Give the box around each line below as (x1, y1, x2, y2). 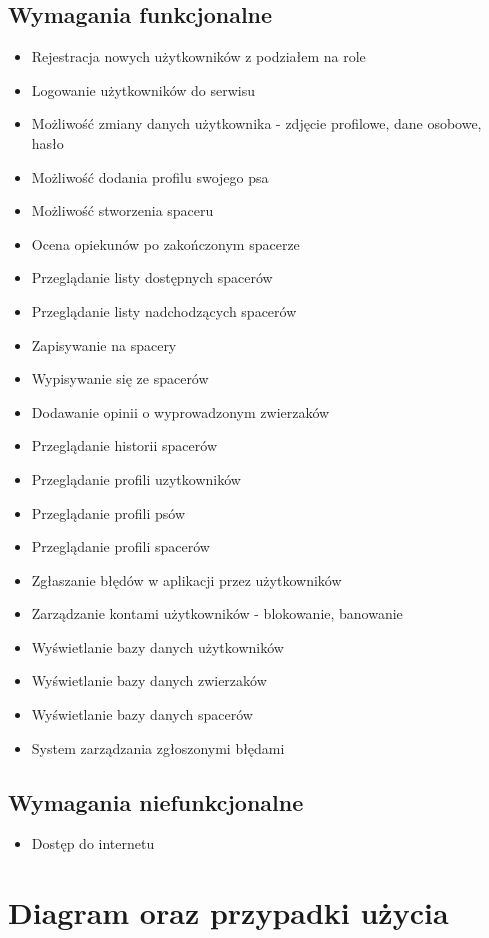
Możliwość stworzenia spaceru (31, 200, 214, 221)
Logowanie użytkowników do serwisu (31, 79, 255, 100)
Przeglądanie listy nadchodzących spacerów (31, 300, 297, 321)
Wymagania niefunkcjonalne (8, 786, 304, 817)
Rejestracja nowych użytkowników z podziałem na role (31, 46, 366, 67)
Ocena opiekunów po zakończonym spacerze (31, 233, 300, 254)
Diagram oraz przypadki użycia (8, 892, 449, 933)
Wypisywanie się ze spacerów (31, 368, 209, 389)
